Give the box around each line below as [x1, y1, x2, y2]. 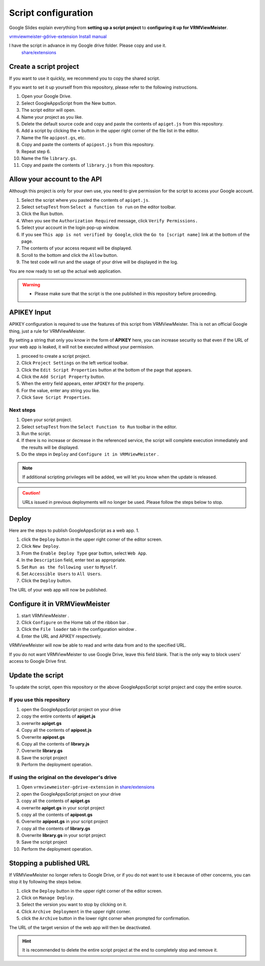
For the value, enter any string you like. [21, 387, 100, 393]
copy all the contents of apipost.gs [21, 811, 93, 817]
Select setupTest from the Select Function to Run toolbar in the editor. [21, 424, 177, 430]
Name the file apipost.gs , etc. [21, 134, 86, 140]
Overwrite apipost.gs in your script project [21, 818, 108, 824]
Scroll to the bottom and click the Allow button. [21, 252, 118, 258]
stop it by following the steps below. [9, 879, 82, 885]
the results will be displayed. [21, 444, 79, 450]
